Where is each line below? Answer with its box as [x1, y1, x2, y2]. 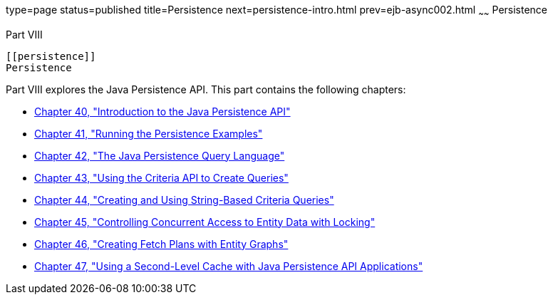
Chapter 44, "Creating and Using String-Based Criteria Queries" [34, 193, 334, 206]
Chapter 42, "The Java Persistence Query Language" [34, 149, 285, 162]
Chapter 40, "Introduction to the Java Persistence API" [34, 105, 291, 118]
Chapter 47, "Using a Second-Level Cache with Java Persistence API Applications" [34, 259, 423, 272]
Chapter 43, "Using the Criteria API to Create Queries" [34, 171, 289, 184]
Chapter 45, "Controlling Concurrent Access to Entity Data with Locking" [34, 215, 376, 228]
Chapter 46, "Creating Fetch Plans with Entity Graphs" [34, 237, 289, 250]
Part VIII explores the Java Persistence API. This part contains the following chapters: [6, 83, 406, 95]
